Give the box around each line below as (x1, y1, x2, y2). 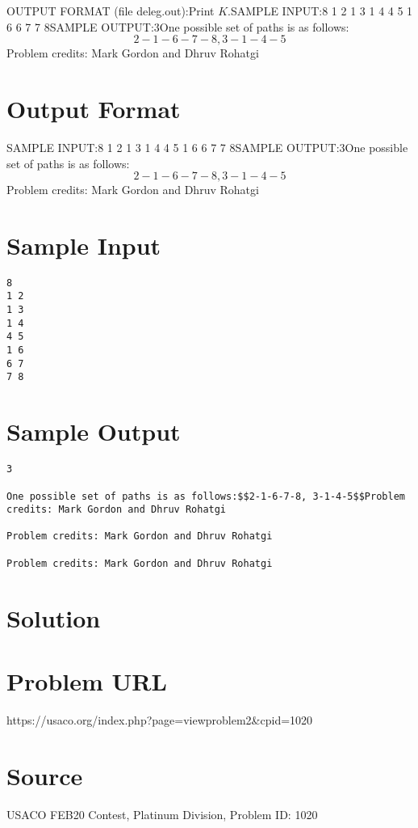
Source (6, 758, 83, 792)
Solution (6, 601, 101, 634)
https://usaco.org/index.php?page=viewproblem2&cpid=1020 (6, 711, 313, 728)
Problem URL (6, 665, 167, 697)
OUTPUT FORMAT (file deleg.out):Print (6, 2, 215, 19)
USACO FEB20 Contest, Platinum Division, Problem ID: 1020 (6, 805, 318, 822)
